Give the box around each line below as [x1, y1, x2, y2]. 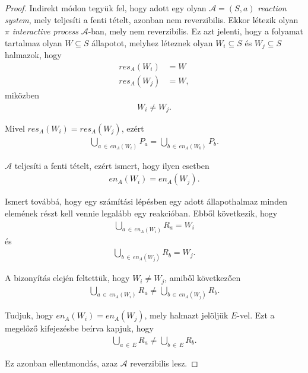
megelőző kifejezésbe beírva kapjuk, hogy [5, 322, 154, 334]
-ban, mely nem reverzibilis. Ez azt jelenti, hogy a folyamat [88, 25, 304, 37]
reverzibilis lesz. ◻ [130, 356, 198, 369]
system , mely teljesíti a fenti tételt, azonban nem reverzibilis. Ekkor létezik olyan [5, 13, 299, 25]
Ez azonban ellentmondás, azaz [5, 356, 118, 369]
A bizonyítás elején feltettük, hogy [5, 272, 130, 284]
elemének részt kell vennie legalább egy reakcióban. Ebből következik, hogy [5, 207, 278, 219]
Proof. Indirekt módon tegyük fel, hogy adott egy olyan [5, 2, 207, 14]
